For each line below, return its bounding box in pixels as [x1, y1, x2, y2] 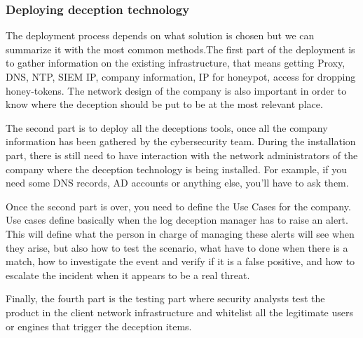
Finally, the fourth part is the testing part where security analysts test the [6, 291, 325, 306]
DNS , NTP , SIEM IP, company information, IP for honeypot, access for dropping [6, 69, 356, 83]
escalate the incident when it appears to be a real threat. [6, 267, 250, 282]
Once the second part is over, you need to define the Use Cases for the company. [6, 198, 351, 213]
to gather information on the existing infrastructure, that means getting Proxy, [6, 55, 345, 70]
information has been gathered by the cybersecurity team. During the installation [6, 134, 356, 149]
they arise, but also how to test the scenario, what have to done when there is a [6, 240, 348, 255]
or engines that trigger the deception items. [6, 318, 192, 333]
